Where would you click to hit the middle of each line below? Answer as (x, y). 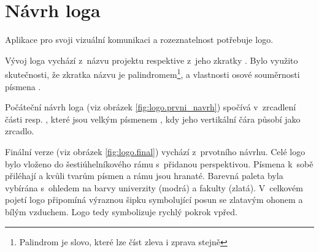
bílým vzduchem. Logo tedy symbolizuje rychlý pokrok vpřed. (121, 211)
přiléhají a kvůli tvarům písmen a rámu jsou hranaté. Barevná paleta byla (144, 176)
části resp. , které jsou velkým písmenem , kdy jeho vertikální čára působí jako (153, 119)
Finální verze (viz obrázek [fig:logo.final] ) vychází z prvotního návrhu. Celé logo (155, 151)
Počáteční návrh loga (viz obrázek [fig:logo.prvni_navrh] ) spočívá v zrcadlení (151, 107)
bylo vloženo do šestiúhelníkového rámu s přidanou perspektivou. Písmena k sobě (159, 163)
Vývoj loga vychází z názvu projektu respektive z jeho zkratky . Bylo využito (152, 60)
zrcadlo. (20, 131)
